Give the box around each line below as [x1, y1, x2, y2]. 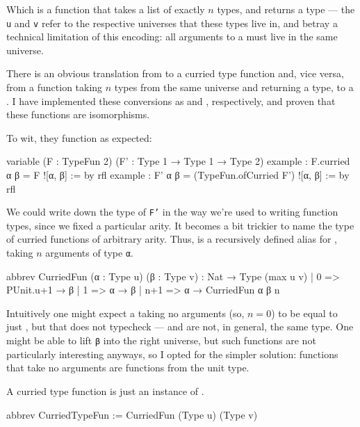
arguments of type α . [45, 245, 133, 260]
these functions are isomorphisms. [6, 107, 150, 122]
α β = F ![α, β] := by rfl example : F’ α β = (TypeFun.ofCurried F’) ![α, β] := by [6, 168, 350, 182]
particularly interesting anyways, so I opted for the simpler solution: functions [6, 346, 338, 361]
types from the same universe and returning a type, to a [114, 80, 354, 95]
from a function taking [6, 80, 103, 95]
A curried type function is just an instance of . [6, 383, 204, 398]
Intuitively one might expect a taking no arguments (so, [6, 305, 245, 320]
